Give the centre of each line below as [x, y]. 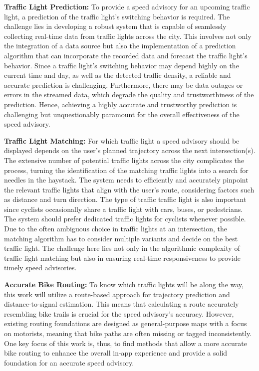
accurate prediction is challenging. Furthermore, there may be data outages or [124, 85]
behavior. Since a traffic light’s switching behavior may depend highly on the [122, 65]
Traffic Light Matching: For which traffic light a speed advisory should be [122, 140]
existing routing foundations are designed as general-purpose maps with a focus [126, 323]
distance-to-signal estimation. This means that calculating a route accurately [122, 304]
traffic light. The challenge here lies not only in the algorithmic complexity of [122, 248]
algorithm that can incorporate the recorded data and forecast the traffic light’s [126, 55]
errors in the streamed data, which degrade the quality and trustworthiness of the [129, 94]
